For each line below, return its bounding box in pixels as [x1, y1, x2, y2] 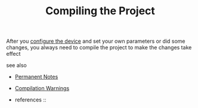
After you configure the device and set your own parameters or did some [6, 37, 186, 45]
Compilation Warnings [14, 85, 70, 92]
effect [6, 50, 21, 58]
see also [6, 62, 27, 69]
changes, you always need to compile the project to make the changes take [6, 44, 192, 51]
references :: [14, 96, 47, 103]
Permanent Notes [14, 73, 58, 81]
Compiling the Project [45, 4, 155, 18]
